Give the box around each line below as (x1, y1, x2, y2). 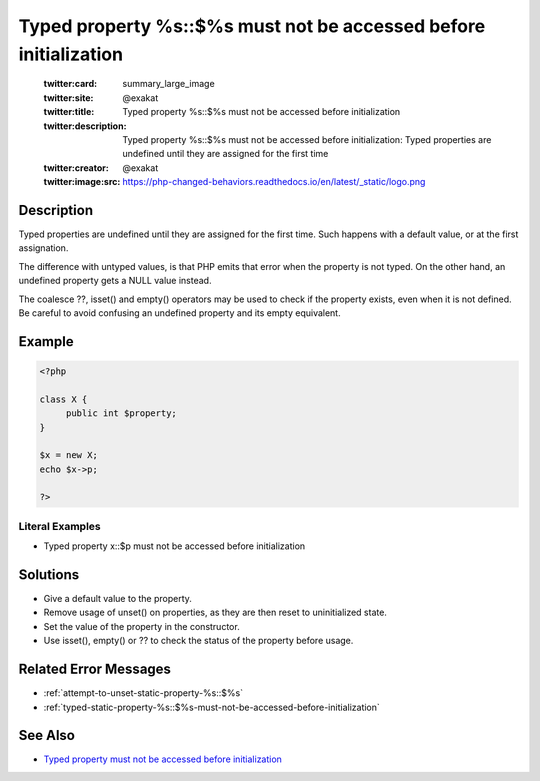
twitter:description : (43, 120, 127, 132)
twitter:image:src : (43, 176, 121, 188)
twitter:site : (43, 91, 94, 104)
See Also (18, 727, 75, 744)
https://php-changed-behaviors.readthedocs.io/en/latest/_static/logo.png (122, 176, 426, 188)
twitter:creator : (43, 161, 109, 174)
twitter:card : (43, 78, 98, 90)
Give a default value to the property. (43, 593, 192, 605)
